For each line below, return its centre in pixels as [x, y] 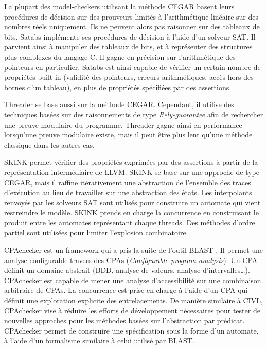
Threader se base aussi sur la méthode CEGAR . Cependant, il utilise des [119, 104]
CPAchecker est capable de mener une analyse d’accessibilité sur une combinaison [133, 280]
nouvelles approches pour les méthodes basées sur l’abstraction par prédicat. [124, 320]
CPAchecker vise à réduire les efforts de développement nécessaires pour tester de [132, 310]
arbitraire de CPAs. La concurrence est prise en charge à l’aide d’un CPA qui [126, 290]
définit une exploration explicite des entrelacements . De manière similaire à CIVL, [133, 300]
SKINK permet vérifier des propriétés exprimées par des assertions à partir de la [131, 162]
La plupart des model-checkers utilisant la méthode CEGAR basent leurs [119, 6]
